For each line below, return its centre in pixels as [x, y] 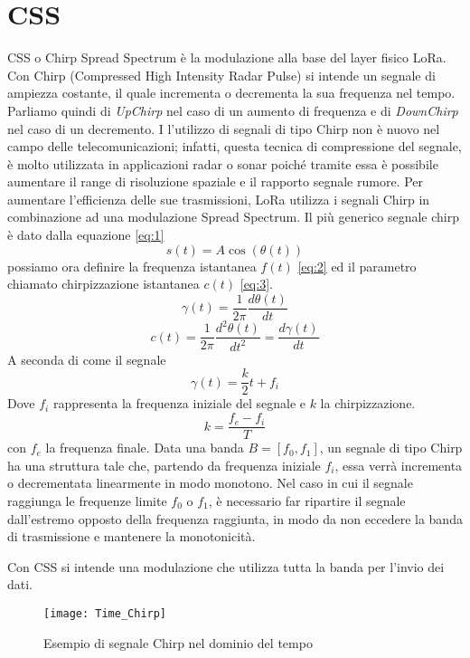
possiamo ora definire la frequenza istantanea [132, 266]
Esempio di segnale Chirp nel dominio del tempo [178, 642]
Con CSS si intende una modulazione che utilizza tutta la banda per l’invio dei [226, 566]
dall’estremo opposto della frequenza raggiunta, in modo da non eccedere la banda [235, 518]
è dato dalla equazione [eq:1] [86, 235]
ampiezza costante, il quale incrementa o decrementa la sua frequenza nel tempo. [231, 93]
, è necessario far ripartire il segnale [307, 500]
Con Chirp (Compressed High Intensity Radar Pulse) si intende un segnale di [221, 75]
